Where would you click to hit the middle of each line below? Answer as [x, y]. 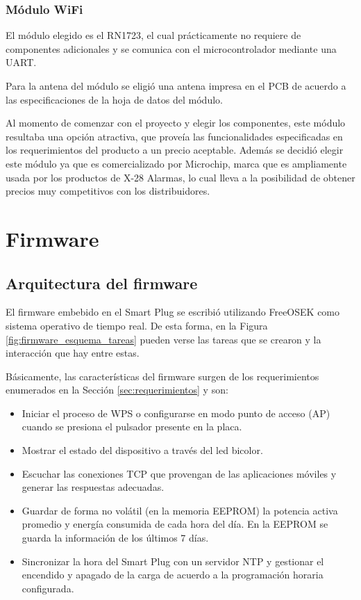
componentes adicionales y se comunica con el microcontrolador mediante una [171, 48]
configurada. [48, 588]
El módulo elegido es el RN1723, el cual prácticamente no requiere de [153, 35]
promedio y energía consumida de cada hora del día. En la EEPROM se [175, 524]
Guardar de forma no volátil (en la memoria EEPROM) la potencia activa [180, 510]
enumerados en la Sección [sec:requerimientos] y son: [117, 390]
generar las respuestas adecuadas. [93, 487]
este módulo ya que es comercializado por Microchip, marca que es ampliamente [176, 163]
